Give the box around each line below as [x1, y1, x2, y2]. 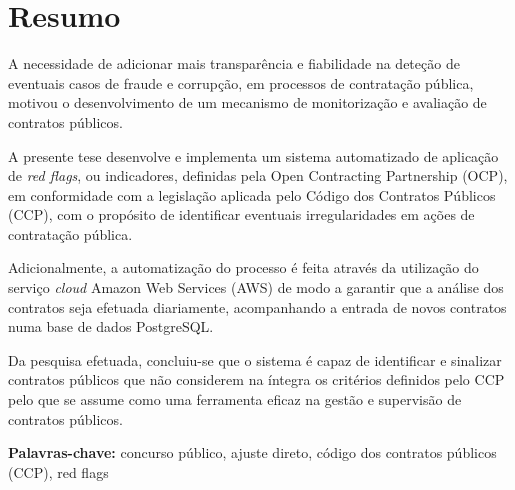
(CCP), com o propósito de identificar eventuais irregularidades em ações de [8, 204, 475, 225]
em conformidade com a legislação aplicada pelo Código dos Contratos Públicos [8, 184, 496, 205]
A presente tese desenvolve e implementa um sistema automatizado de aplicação [8, 145, 499, 166]
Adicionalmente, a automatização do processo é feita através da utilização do [8, 257, 479, 278]
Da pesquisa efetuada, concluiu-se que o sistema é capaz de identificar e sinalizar [8, 349, 502, 370]
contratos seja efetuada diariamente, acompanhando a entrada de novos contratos [8, 296, 507, 317]
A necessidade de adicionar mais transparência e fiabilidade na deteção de [8, 53, 460, 74]
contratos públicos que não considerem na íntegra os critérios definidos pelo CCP [8, 369, 505, 390]
